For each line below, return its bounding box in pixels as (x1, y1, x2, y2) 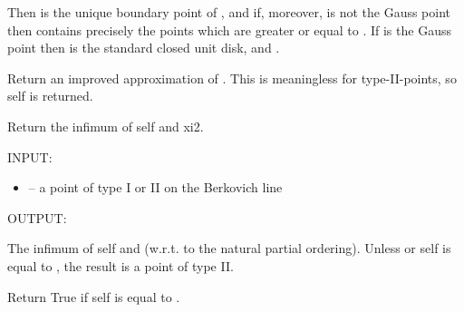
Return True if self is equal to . (7, 287, 180, 306)
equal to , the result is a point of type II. (7, 256, 234, 275)
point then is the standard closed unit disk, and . (7, 38, 280, 57)
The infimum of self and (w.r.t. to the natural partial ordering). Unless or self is (7, 239, 451, 258)
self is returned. (7, 86, 93, 105)
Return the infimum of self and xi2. (7, 116, 204, 135)
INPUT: (7, 147, 53, 166)
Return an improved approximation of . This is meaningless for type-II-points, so (7, 68, 457, 87)
